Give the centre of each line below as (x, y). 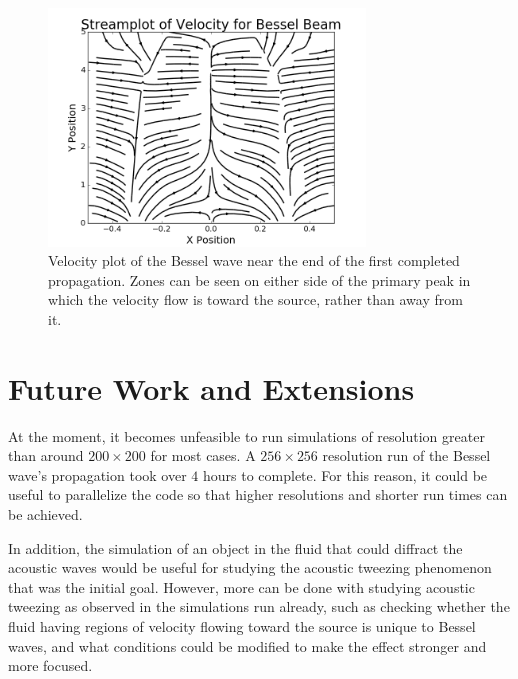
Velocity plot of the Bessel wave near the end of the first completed (254, 260)
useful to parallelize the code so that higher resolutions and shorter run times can (258, 494)
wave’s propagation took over (97, 474)
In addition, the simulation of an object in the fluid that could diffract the (235, 547)
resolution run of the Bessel (406, 455)
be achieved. (45, 513)
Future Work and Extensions (211, 387)
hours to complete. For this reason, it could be (345, 474)
